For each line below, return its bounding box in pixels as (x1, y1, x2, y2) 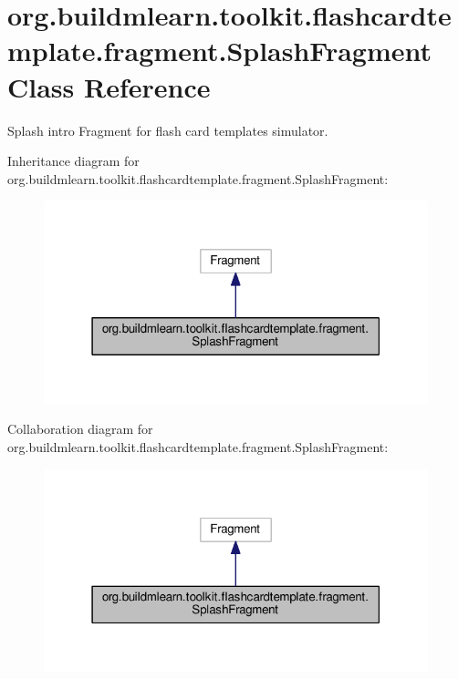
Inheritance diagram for (7, 151, 140, 170)
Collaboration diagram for (7, 419, 153, 438)
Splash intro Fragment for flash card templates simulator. (7, 120, 328, 139)
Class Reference (7, 67, 211, 105)
